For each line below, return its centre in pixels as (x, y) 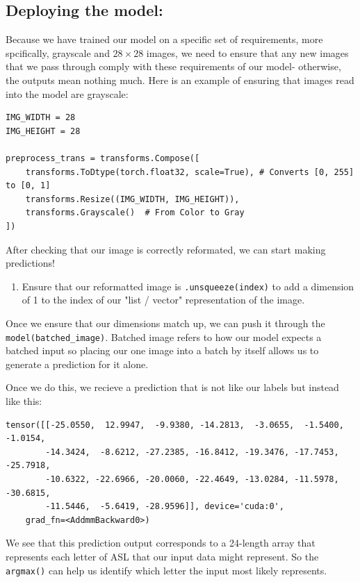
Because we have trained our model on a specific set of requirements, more (164, 39)
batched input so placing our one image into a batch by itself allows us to (162, 350)
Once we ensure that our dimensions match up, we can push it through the (165, 323)
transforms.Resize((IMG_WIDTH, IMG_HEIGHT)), (132, 199)
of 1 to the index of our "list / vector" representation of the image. (163, 300)
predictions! (30, 263)
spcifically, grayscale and (58, 52)
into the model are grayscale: (67, 93)
